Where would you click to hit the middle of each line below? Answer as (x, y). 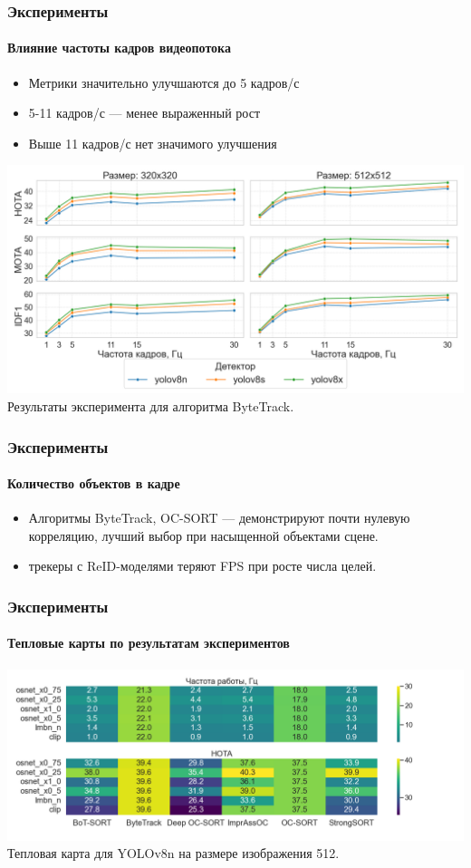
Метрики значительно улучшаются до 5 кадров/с (164, 82)
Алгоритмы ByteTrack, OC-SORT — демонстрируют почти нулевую (219, 518)
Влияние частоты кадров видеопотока (119, 48)
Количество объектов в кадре (94, 483)
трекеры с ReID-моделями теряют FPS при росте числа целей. (202, 566)
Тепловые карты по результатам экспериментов (149, 643)
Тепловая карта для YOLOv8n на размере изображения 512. (173, 853)
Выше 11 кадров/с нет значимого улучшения (153, 143)
